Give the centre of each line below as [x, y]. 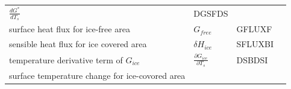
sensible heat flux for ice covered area [78, 44]
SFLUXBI [255, 44]
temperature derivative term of [66, 59]
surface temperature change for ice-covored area [97, 75]
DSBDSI [252, 59]
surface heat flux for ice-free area [70, 29]
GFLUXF [254, 29]
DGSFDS [211, 13]
